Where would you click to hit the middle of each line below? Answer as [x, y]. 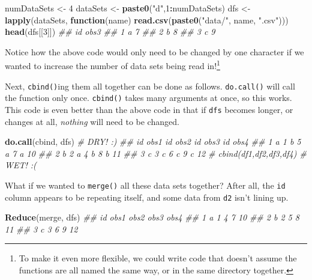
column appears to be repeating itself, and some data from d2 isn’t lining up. [147, 197]
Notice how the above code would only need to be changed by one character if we [154, 51]
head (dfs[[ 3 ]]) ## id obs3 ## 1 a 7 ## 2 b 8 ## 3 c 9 [110, 32]
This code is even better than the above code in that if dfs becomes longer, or [149, 109]
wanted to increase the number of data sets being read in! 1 [112, 65]
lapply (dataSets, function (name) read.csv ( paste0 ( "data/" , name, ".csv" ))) [147, 20]
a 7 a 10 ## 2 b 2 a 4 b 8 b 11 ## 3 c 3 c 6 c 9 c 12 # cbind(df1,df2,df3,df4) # [156, 153]
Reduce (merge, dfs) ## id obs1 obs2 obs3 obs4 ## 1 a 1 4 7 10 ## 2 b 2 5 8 [152, 217]
